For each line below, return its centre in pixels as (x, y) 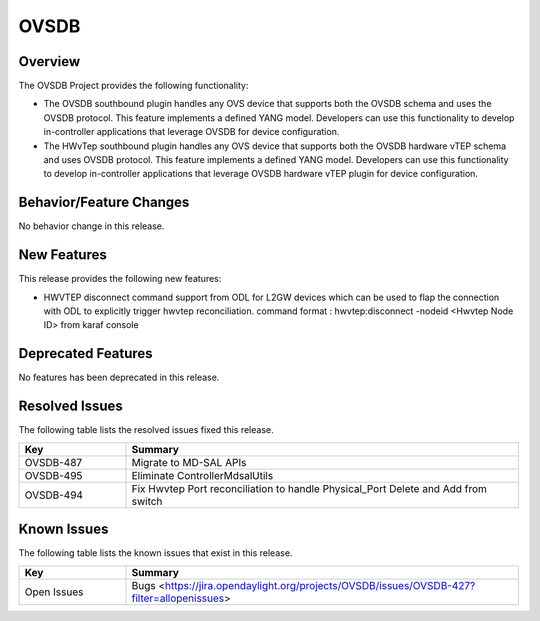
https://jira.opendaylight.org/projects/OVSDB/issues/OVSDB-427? (320, 585)
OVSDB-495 (53, 475)
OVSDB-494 (54, 495)
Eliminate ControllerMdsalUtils (202, 475)
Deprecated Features (86, 353)
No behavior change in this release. (91, 226)
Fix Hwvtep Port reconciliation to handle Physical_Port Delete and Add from (309, 488)
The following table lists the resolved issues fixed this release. (146, 430)
